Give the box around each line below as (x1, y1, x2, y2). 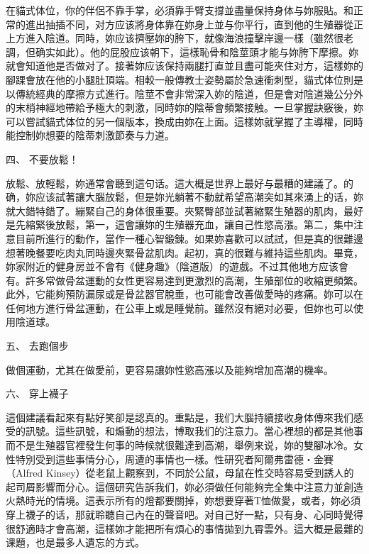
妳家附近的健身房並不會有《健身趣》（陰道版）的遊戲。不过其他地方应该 (6, 259, 338, 274)
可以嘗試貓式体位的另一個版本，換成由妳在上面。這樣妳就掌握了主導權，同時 (6, 113, 363, 128)
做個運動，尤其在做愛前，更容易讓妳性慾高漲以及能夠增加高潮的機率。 (6, 362, 334, 377)
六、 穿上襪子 (6, 386, 69, 401)
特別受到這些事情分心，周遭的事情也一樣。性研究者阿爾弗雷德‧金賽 (15, 451, 334, 466)
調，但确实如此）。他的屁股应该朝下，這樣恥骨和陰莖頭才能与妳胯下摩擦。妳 (6, 44, 358, 59)
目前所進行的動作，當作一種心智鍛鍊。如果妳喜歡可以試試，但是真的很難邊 (15, 231, 363, 245)
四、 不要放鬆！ (6, 151, 79, 166)
